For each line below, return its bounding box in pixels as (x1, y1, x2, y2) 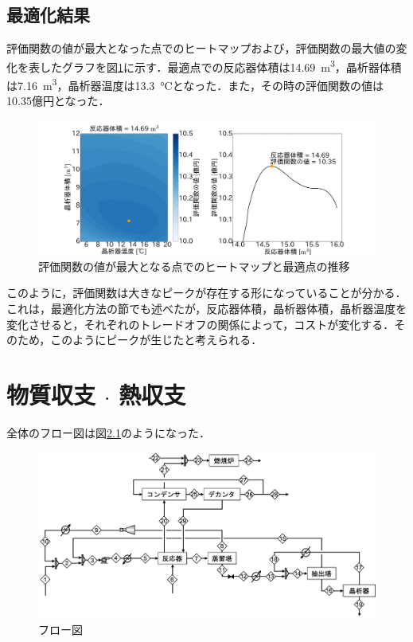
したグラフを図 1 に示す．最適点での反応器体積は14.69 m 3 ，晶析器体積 (39, 56, 402, 75)
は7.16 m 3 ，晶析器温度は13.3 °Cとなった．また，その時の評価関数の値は (6, 75, 384, 93)
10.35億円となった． (6, 92, 110, 109)
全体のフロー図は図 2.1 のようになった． (6, 424, 210, 440)
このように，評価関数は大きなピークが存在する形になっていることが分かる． (6, 284, 407, 301)
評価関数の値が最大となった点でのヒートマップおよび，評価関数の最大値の (6, 40, 396, 57)
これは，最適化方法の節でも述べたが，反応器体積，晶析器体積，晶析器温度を (6, 300, 407, 317)
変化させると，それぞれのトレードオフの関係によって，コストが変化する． (6, 315, 395, 332)
